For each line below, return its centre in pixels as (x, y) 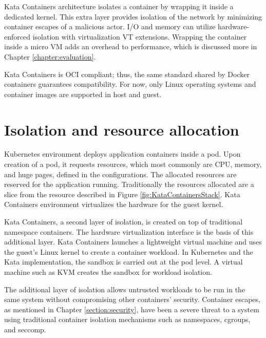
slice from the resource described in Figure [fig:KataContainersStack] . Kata (122, 194)
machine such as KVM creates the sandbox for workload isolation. (108, 272)
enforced (17, 36)
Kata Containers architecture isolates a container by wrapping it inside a (119, 6)
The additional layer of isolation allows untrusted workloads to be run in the (125, 289)
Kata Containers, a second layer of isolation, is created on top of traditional (123, 222)
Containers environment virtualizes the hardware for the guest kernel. (114, 204)
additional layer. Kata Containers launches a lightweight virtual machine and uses (133, 242)
